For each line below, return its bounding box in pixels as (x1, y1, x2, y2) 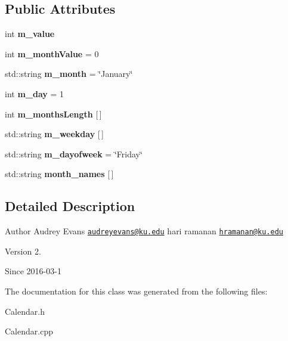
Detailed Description (5, 197, 135, 215)
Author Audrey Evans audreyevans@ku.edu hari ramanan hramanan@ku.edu (5, 225, 283, 237)
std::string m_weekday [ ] (5, 128, 104, 140)
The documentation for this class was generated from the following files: (5, 285, 268, 297)
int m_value (5, 27, 55, 40)
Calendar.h (5, 305, 45, 317)
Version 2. (5, 244, 41, 257)
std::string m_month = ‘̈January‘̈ (5, 67, 133, 80)
